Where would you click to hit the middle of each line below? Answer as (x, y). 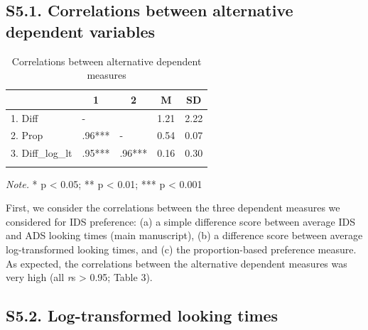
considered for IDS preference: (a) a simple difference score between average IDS (180, 221)
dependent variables (80, 31)
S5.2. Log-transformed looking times (142, 315)
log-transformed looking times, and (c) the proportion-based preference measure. (181, 249)
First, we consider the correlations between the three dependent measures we (173, 208)
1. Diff (25, 117)
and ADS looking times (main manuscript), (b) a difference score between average (184, 235)
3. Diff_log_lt (42, 153)
